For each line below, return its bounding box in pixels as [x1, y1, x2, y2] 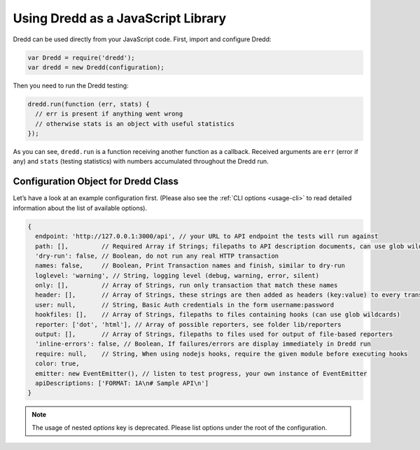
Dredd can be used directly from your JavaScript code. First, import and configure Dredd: [13, 35, 272, 43]
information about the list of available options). [13, 204, 147, 212]
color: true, [35, 360, 80, 367]
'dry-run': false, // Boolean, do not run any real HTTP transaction [35, 252, 279, 260]
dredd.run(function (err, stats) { [27, 100, 150, 108]
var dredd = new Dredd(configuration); [27, 63, 164, 71]
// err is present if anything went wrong [35, 110, 183, 118]
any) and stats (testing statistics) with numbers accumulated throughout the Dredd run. [13, 157, 269, 166]
